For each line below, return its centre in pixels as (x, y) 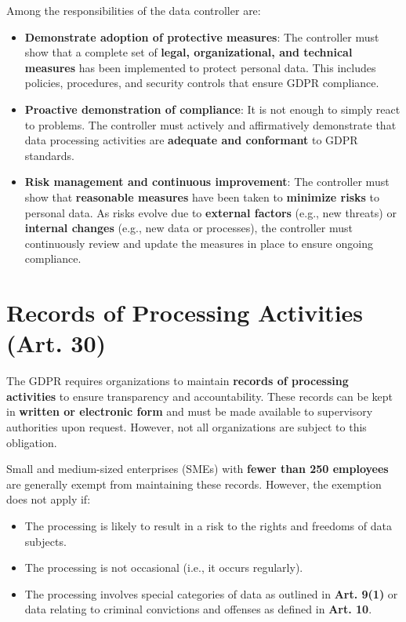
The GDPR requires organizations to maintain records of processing (178, 381)
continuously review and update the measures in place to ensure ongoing (199, 243)
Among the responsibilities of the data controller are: (134, 10)
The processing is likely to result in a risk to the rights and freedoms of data (208, 525)
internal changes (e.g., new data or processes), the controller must (188, 228)
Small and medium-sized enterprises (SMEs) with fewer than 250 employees (198, 469)
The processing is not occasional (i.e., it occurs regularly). (164, 567)
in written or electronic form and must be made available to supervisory (190, 411)
